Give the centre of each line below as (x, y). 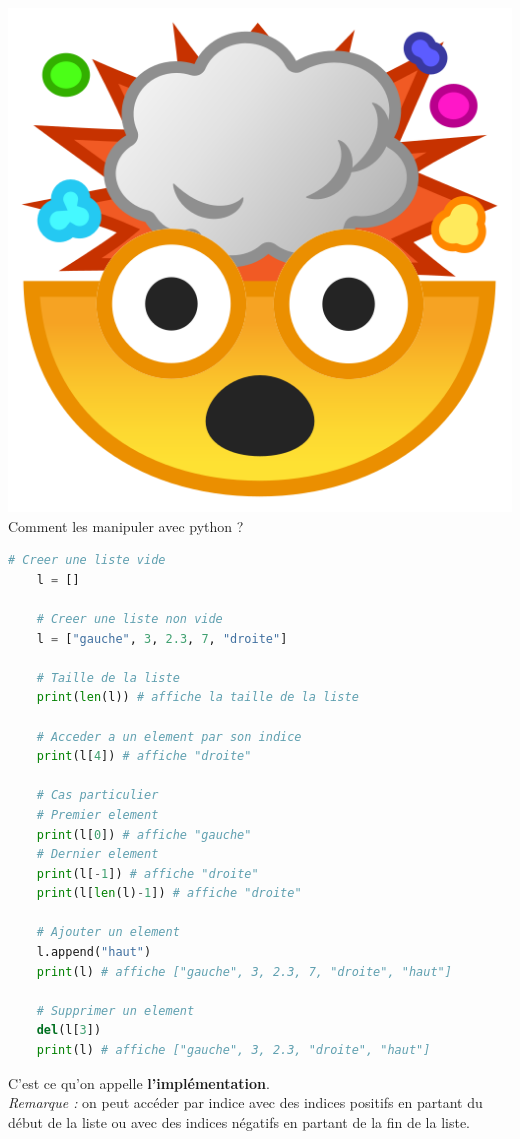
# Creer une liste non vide (129, 618)
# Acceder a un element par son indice (169, 736)
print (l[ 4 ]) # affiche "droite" (144, 756)
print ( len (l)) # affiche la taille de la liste (197, 697)
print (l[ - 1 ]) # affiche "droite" (147, 873)
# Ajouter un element (108, 932)
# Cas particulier (97, 795)
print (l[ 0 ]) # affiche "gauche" (144, 834)
